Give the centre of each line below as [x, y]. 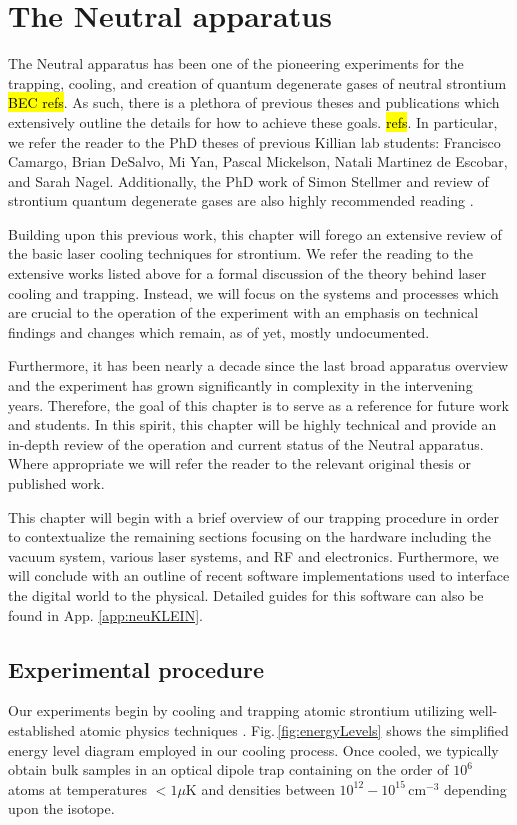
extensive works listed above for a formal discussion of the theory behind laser [247, 273]
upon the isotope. [61, 808]
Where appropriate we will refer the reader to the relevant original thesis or [239, 463]
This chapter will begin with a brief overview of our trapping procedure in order [253, 516]
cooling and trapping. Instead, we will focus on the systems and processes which [253, 292]
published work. [56, 483]
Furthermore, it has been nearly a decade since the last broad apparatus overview [258, 365]
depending [475, 788]
